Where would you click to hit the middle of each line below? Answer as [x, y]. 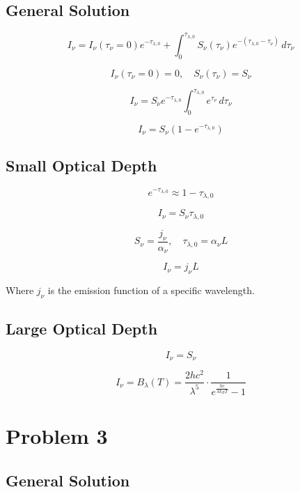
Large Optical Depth [82, 329]
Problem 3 [57, 436]
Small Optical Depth [81, 166]
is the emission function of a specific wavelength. [151, 290]
